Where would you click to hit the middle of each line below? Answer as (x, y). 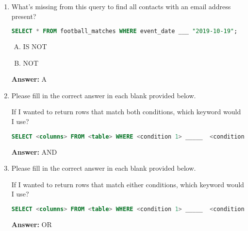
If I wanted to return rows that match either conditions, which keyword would (128, 184)
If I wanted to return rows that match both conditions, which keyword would (126, 112)
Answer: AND (34, 151)
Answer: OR (32, 224)
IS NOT (35, 46)
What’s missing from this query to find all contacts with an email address (121, 6)
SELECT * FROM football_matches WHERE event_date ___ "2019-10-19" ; (124, 31)
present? (24, 16)
